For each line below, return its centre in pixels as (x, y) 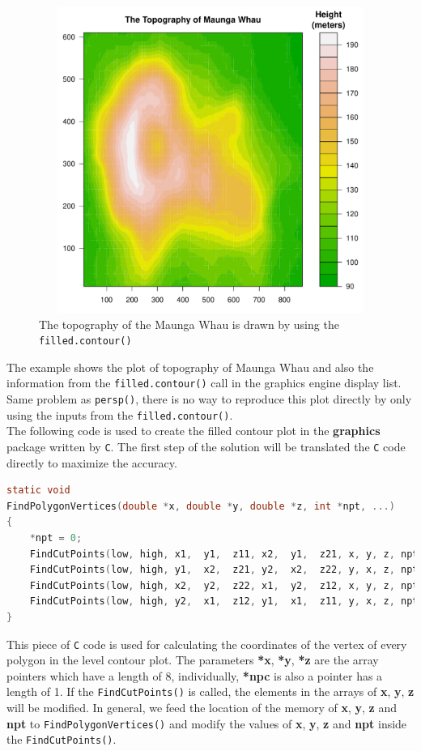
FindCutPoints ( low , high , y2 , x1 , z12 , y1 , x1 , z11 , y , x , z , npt (224, 602)
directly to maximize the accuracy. (92, 462)
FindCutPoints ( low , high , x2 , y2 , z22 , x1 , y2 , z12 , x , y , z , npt (224, 585)
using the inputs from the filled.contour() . (120, 414)
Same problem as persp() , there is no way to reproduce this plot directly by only (209, 399)
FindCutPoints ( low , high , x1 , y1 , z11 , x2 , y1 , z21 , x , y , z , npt (224, 554)
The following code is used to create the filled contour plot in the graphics (193, 431)
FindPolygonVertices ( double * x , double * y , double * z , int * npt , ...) (201, 506)
